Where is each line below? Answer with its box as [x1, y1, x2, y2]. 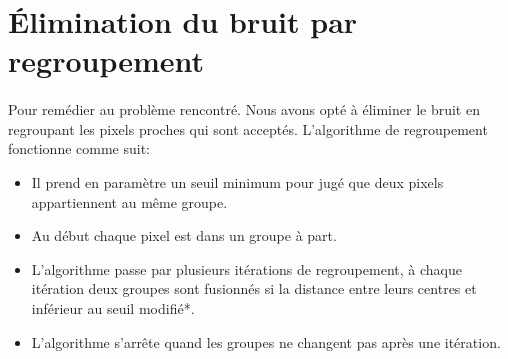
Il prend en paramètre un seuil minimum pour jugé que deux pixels [31, 171, 444, 192]
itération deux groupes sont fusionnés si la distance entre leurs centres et [31, 278, 477, 299]
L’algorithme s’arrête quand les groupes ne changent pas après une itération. [31, 331, 501, 352]
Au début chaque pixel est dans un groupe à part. [31, 225, 337, 246]
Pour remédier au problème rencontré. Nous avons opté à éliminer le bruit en [8, 99, 480, 120]
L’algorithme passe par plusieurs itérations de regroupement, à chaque [31, 258, 462, 279]
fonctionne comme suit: [8, 138, 151, 159]
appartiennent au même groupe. [31, 191, 228, 212]
